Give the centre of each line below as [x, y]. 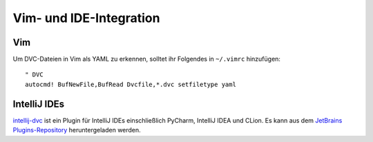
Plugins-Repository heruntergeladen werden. [77, 130]
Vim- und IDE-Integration [86, 18]
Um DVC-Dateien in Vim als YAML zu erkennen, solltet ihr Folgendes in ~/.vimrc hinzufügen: [147, 59]
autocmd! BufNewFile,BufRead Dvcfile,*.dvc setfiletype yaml [131, 84]
